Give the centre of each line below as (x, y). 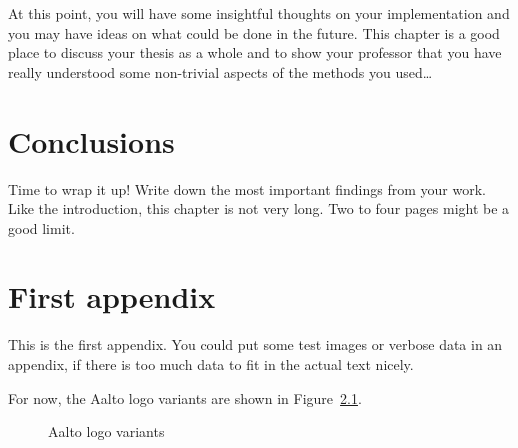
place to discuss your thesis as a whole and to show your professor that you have (255, 52)
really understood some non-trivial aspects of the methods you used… (220, 71)
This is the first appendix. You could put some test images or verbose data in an (255, 344)
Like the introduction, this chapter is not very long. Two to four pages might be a (259, 208)
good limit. (41, 227)
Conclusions (91, 140)
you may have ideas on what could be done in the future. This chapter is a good (254, 32)
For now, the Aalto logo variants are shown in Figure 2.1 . (185, 397)
